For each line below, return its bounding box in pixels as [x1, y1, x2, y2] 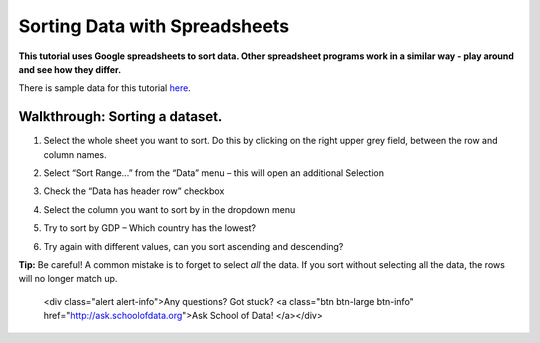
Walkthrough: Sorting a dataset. [18, 108, 223, 125]
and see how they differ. [18, 63, 122, 75]
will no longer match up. [18, 273, 118, 285]
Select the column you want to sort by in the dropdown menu [43, 203, 296, 215]
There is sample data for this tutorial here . [18, 82, 192, 94]
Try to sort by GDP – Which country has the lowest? [43, 222, 257, 234]
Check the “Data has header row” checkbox [43, 185, 225, 197]
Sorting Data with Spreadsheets [18, 15, 290, 37]
